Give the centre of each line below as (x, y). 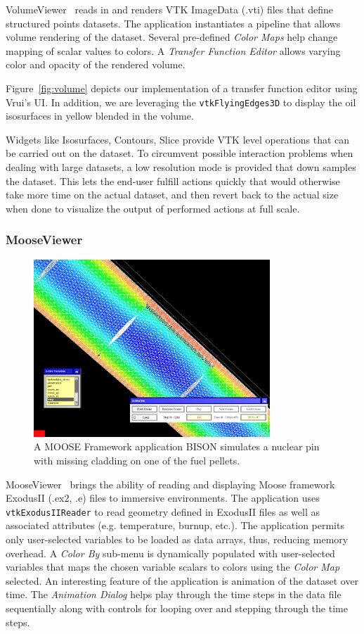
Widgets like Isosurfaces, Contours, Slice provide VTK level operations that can (178, 139)
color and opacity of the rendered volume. (96, 64)
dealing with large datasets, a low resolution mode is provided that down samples (181, 167)
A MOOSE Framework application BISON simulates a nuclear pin (177, 446)
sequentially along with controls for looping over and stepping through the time (177, 608)
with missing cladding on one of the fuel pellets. (137, 461)
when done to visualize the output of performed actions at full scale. (153, 208)
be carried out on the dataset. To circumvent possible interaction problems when (180, 153)
